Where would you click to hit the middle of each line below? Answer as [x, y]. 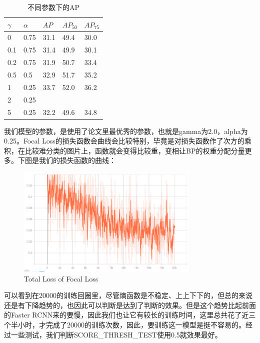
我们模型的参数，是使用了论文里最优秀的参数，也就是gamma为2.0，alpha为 [126, 131]
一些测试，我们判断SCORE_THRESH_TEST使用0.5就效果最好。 [116, 334]
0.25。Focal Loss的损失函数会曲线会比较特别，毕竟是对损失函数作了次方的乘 [128, 141]
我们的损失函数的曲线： [77, 160]
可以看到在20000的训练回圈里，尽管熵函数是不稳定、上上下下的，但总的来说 [128, 295]
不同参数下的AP [53, 7]
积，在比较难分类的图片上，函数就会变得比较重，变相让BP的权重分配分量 [124, 150]
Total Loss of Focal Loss [61, 278]
